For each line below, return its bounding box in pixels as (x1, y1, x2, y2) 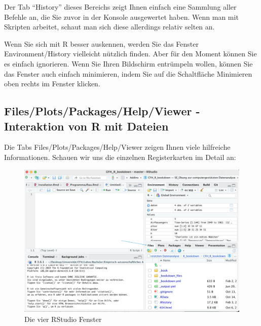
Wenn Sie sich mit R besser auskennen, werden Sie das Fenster (4, 38, 199, 49)
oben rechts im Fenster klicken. (4, 78, 100, 89)
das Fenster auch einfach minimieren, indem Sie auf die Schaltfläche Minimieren (4, 68, 252, 79)
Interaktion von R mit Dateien (4, 118, 169, 134)
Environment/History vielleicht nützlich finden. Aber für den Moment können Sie (4, 48, 257, 59)
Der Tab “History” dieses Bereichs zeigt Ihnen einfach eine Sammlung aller (4, 2, 237, 12)
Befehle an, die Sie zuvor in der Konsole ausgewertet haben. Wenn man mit (4, 11, 239, 22)
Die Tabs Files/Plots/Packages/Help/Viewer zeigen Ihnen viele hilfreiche (4, 142, 231, 152)
